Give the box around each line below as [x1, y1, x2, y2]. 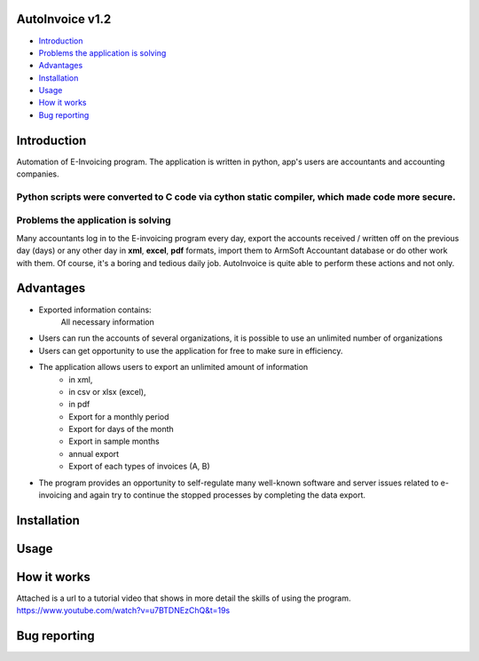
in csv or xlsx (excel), [68, 386, 146, 397]
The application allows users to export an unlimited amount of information [38, 362, 309, 373]
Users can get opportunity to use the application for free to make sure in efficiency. [38, 345, 343, 356]
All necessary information [60, 316, 154, 327]
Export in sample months [68, 436, 160, 447]
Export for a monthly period [68, 411, 169, 421]
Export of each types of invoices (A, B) [68, 461, 210, 472]
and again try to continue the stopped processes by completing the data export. [74, 490, 365, 500]
